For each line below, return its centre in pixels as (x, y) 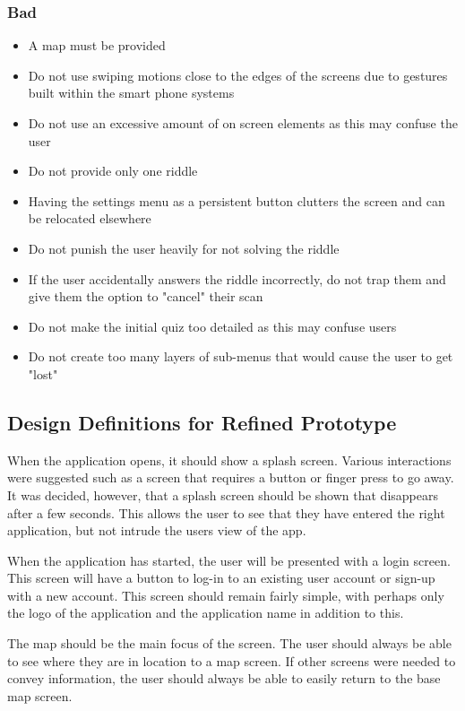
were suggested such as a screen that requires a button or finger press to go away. (231, 477)
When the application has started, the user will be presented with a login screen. (229, 560)
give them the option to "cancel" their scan (146, 296)
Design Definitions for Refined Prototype (202, 422)
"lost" (43, 373)
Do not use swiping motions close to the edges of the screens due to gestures (238, 75)
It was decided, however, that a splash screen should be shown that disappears (223, 494)
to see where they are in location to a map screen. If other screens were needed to (232, 660)
